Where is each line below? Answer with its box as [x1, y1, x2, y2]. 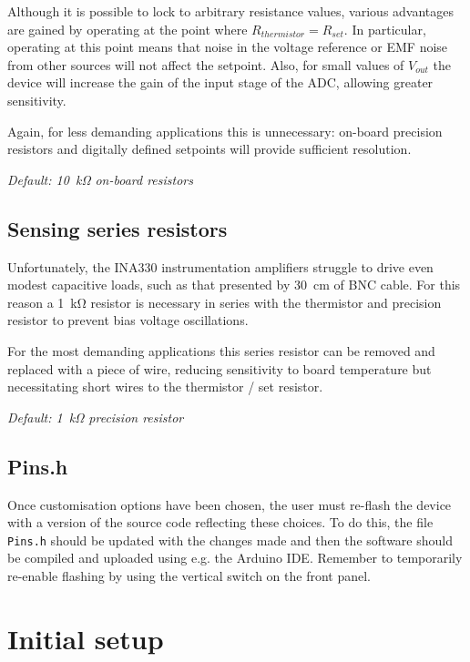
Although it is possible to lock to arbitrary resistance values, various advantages [7, 2, 455, 20]
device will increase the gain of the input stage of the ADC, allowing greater [7, 73, 434, 92]
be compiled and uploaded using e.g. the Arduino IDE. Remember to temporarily [7, 548, 463, 567]
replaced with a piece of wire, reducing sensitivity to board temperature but [7, 359, 432, 378]
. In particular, [343, 19, 426, 38]
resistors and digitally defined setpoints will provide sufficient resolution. [7, 139, 412, 158]
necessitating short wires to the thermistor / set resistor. [7, 377, 323, 396]
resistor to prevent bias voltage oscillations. [7, 311, 249, 330]
